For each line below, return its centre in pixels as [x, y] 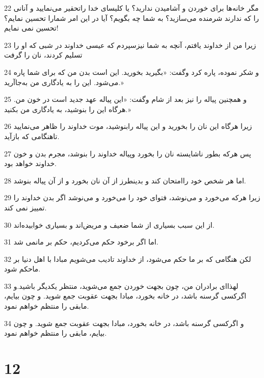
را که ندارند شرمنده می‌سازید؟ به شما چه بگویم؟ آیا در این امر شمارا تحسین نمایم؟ [132, 18]
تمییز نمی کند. [25, 207]
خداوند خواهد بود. [30, 163]
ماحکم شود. [22, 269]
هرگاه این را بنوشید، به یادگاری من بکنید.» [68, 109]
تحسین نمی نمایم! [31, 28]
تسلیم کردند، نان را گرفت [43, 55]
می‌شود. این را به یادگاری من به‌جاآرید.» [64, 82]
